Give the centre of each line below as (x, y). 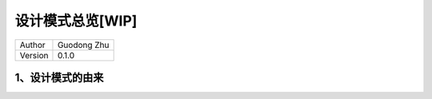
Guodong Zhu (83, 45)
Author (32, 45)
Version (34, 55)
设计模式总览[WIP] (76, 21)
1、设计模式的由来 (59, 77)
